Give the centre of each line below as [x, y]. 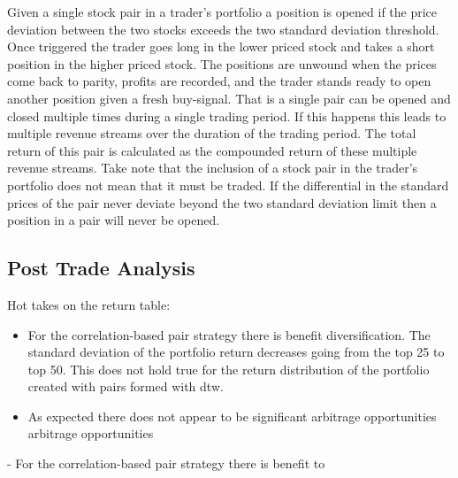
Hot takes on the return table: [89, 304]
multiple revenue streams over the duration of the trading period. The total [212, 133]
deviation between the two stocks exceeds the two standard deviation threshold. [223, 29]
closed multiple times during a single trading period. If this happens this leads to [227, 116]
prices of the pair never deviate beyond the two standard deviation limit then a [222, 202]
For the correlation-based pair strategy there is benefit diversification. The [229, 334]
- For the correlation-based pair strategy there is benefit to [166, 463]
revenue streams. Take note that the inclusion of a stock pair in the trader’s [213, 168]
